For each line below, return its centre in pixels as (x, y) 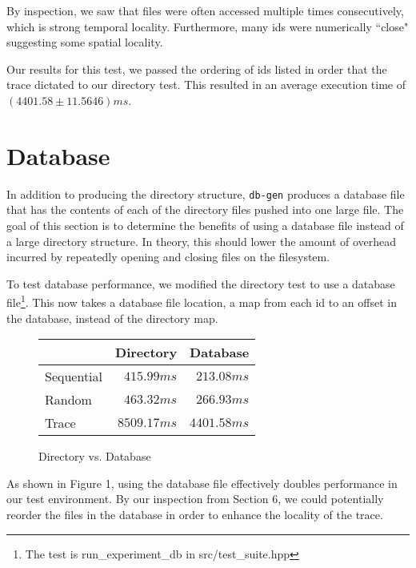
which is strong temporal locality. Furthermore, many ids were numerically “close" (208, 26)
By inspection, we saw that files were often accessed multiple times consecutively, (205, 10)
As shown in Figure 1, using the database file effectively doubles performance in (202, 483)
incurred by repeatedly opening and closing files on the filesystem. (168, 257)
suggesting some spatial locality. (85, 42)
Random (68, 400)
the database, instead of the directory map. (112, 318)
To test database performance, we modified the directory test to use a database (201, 283)
